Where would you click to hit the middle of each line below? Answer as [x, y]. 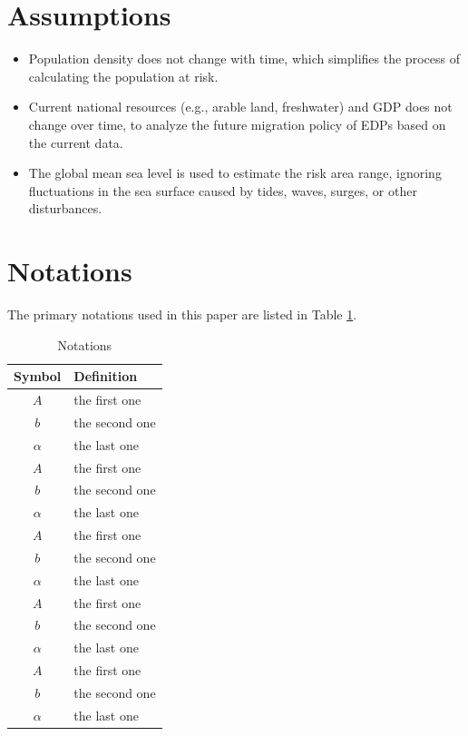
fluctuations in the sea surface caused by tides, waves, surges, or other [223, 190]
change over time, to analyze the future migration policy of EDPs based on [237, 124]
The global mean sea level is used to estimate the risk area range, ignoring [235, 173]
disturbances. [65, 208]
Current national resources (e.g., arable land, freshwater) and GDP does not [240, 107]
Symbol [38, 376]
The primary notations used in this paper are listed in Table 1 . [182, 314]
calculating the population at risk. [123, 76]
